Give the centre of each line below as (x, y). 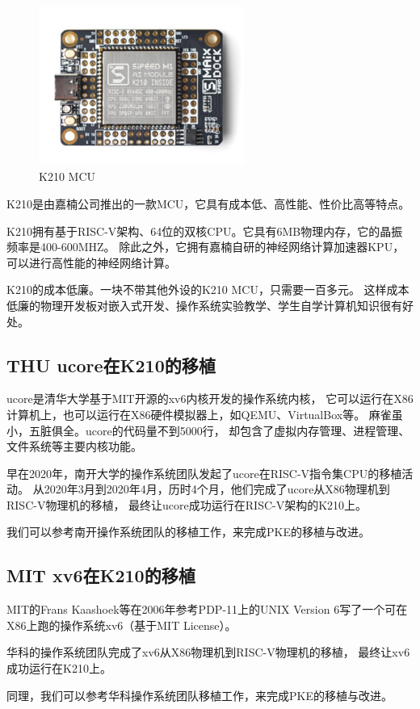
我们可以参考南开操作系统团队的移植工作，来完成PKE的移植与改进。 (188, 532)
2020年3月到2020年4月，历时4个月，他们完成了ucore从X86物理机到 (217, 489)
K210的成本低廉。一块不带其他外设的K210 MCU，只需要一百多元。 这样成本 (208, 289)
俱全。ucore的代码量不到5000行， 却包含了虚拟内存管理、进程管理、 (231, 430)
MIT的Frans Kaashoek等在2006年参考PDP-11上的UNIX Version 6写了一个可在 (207, 609)
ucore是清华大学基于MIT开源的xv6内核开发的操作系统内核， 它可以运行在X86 (210, 399)
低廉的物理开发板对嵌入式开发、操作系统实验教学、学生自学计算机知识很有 (204, 305)
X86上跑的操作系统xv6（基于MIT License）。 (122, 625)
